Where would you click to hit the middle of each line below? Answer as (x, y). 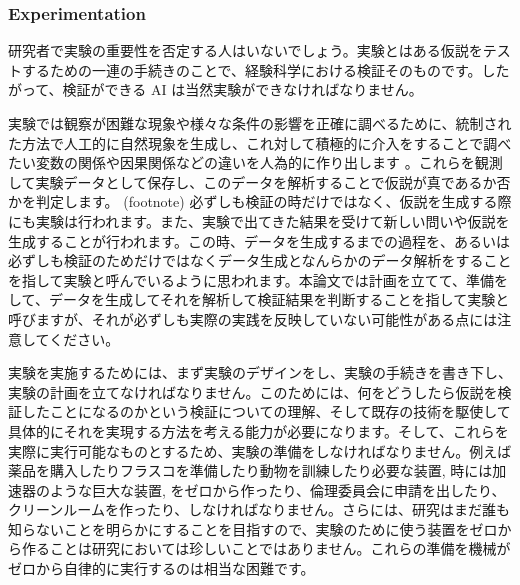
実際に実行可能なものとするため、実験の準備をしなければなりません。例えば (260, 450)
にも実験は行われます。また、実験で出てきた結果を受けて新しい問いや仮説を (259, 220)
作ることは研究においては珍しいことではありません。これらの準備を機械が (266, 548)
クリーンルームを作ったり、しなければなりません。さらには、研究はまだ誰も (259, 509)
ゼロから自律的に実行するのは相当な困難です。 (161, 568)
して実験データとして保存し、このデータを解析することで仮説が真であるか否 (259, 181)
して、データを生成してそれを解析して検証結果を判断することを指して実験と (259, 299)
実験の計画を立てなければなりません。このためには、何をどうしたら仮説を (253, 391)
